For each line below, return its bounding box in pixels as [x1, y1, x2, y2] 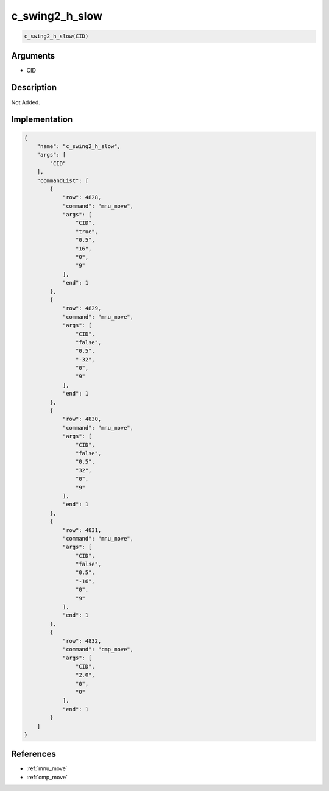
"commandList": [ [37, 177, 89, 184]
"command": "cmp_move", [62, 646, 134, 653]
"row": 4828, [62, 194, 102, 201]
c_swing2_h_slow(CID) [24, 33, 89, 40]
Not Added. [11, 98, 41, 106]
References [11, 749, 56, 759]
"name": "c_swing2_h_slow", [37, 143, 121, 149]
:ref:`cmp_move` [26, 773, 68, 781]
